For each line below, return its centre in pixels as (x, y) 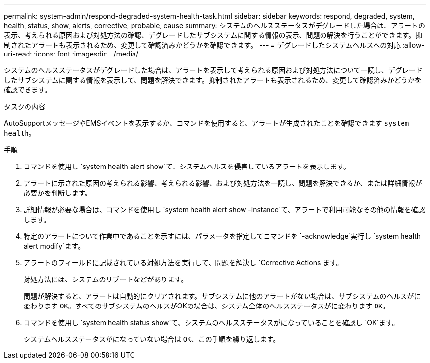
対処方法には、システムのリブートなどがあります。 (106, 279)
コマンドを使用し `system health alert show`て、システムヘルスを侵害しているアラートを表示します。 (187, 166)
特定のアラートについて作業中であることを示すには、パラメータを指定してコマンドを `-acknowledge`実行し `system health (222, 236)
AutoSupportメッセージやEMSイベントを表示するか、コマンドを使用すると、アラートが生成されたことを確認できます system (207, 123)
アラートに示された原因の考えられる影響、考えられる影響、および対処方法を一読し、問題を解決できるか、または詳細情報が (223, 183)
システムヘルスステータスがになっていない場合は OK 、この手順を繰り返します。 (152, 339)
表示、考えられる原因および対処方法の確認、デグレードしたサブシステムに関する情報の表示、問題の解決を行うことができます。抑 (213, 35)
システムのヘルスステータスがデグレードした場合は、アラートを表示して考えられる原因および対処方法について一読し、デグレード (213, 70)
